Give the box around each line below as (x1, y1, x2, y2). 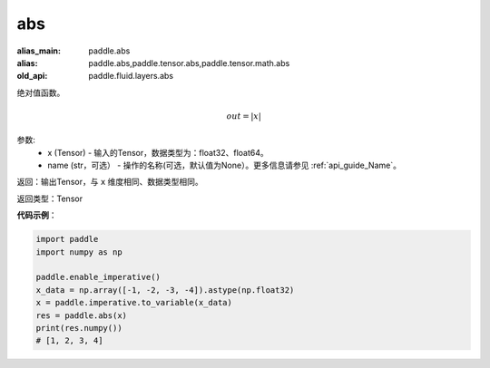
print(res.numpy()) (35, 323, 122, 333)
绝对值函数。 (16, 87, 65, 98)
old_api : (16, 71, 48, 82)
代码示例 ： (16, 209, 57, 221)
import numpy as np (35, 247, 122, 257)
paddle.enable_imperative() (35, 272, 161, 283)
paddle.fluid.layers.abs (88, 71, 174, 82)
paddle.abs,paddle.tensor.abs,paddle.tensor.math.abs (88, 57, 290, 68)
